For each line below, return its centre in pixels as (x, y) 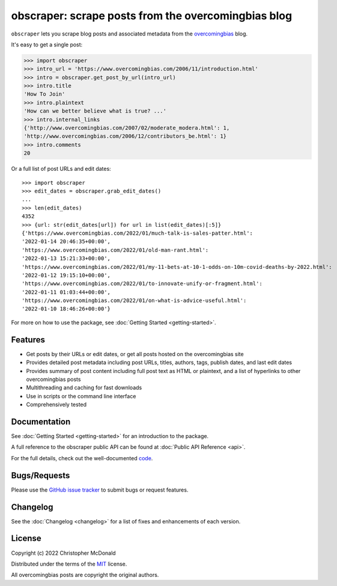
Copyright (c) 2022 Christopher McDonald (64, 553)
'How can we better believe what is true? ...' (95, 111)
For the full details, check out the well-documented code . (82, 458)
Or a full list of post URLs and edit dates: (61, 169)
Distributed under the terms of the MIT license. (69, 564)
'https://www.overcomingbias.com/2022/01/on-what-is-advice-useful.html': (134, 301)
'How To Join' (44, 94)
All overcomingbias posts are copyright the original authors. (85, 575)
